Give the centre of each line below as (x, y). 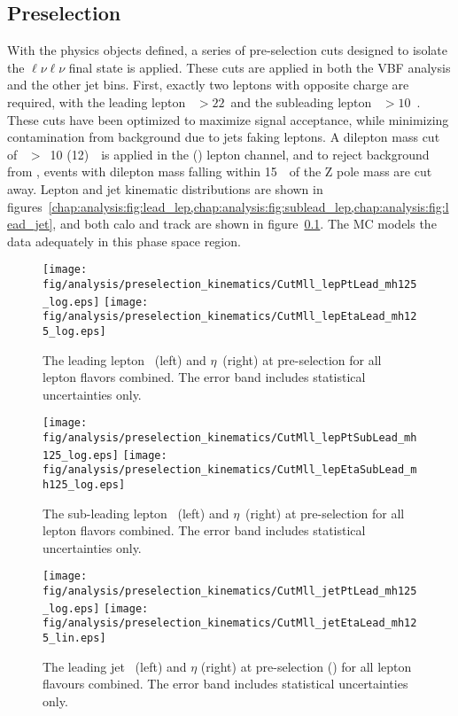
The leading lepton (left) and (124, 359)
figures (25, 206)
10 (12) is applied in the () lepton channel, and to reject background (240, 154)
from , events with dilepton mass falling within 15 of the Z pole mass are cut (220, 171)
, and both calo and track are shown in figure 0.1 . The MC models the (245, 224)
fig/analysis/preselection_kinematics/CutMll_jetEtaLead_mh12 (230, 623)
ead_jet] (30, 224)
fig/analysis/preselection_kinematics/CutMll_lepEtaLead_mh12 (230, 317)
